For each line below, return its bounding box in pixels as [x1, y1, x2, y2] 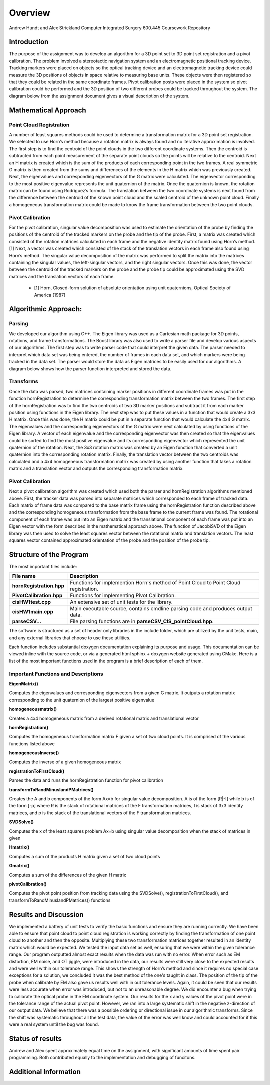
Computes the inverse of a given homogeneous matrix [9, 759, 121, 765]
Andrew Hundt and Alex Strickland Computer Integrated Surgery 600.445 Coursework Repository [9, 25, 211, 31]
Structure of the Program [9, 550, 89, 559]
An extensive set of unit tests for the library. [70, 599, 173, 606]
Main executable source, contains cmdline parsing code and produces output [70, 605, 252, 612]
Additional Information [9, 1068, 81, 1076]
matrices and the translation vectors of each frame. [9, 273, 115, 279]
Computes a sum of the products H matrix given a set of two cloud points [9, 853, 160, 859]
